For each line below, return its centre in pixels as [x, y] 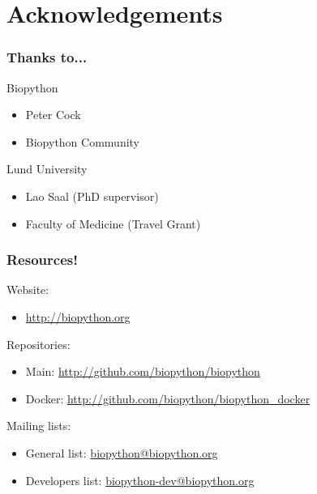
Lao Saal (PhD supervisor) [92, 196]
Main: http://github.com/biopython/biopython [143, 371]
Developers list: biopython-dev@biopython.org [140, 480]
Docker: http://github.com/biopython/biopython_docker [168, 398]
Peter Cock [53, 115]
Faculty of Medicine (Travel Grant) [113, 223]
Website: [28, 290]
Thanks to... [47, 57]
